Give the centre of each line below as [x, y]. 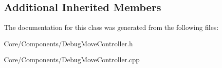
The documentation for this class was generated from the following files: [111, 27]
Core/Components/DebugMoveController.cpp [72, 60]
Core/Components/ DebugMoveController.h [68, 43]
